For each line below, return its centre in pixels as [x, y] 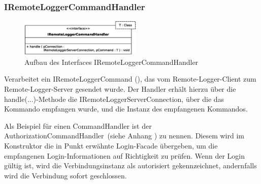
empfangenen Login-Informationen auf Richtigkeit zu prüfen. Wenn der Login [125, 155]
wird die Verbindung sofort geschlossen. [66, 175]
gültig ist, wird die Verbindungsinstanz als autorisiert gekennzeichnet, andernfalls [130, 165]
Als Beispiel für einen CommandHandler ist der [78, 125]
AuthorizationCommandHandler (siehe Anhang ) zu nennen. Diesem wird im [124, 136]
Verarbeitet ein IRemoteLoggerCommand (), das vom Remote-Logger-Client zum [130, 79]
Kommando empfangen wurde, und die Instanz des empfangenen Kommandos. [126, 109]
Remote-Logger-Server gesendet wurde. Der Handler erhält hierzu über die [120, 89]
